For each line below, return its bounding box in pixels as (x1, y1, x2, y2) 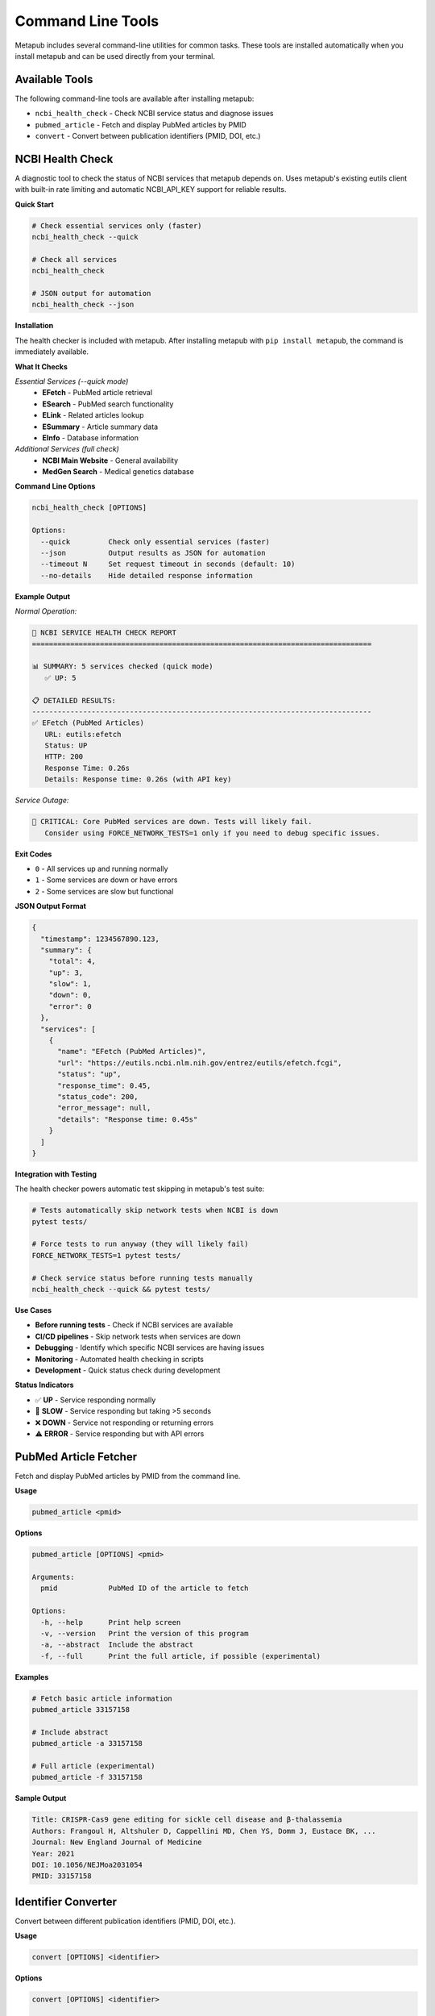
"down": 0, (48, 990, 92, 1000)
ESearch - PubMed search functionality (42, 399, 174, 409)
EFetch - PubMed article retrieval (42, 388, 153, 398)
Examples (14, 1672, 49, 1681)
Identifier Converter (14, 1895, 117, 1909)
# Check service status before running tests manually (31, 1273, 253, 1282)
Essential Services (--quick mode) (14, 376, 129, 386)
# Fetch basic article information (31, 1693, 172, 1703)
